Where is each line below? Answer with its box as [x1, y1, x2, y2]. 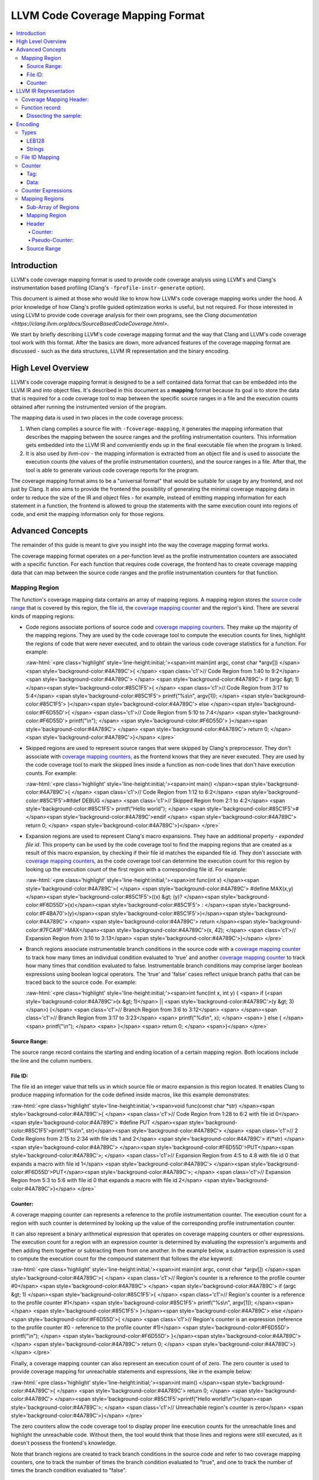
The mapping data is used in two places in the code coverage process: [11, 414, 184, 422]
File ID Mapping [21, 154, 60, 161]
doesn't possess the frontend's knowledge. [11, 1439, 117, 1447]
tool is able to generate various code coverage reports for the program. [25, 466, 199, 474]
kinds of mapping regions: [11, 613, 75, 620]
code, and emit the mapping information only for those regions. [11, 510, 165, 517]
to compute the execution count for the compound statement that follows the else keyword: [11, 1255, 233, 1262]
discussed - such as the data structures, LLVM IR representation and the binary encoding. [11, 347, 230, 355]
